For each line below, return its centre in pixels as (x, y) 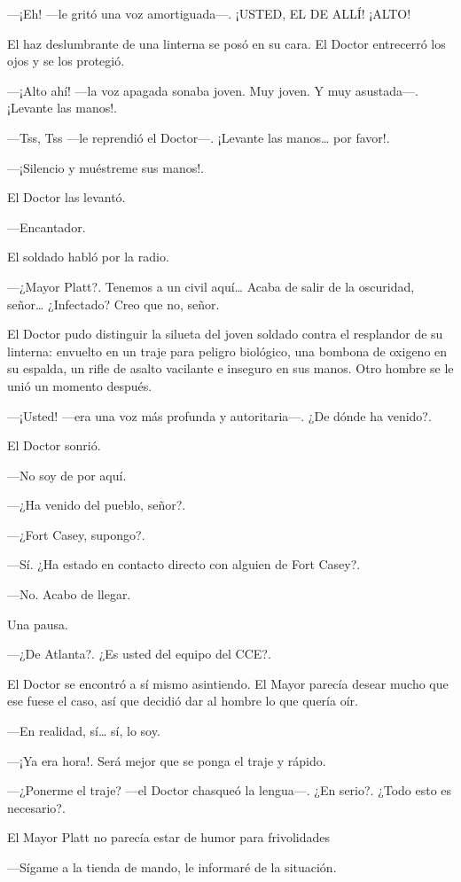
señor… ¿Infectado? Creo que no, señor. (113, 304)
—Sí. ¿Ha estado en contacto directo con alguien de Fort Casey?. (184, 564)
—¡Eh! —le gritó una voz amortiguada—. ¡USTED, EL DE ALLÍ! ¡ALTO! (209, 13)
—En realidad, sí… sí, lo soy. (84, 731)
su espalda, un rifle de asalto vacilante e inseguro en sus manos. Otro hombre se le (230, 368)
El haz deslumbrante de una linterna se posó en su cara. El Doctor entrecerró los (227, 43)
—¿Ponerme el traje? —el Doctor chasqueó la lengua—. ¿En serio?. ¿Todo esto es (230, 790)
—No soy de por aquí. (67, 475)
